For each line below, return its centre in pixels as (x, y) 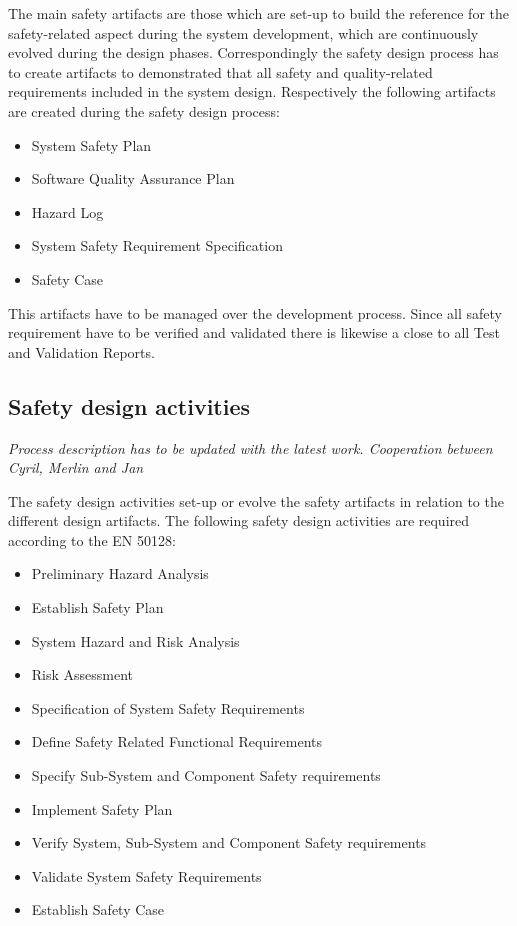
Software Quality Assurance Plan (133, 178)
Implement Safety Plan (102, 808)
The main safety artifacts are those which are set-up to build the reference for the (259, 13)
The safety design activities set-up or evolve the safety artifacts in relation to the (256, 500)
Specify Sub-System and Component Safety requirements (206, 775)
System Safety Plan (91, 144)
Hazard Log (67, 211)
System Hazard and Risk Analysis (135, 640)
